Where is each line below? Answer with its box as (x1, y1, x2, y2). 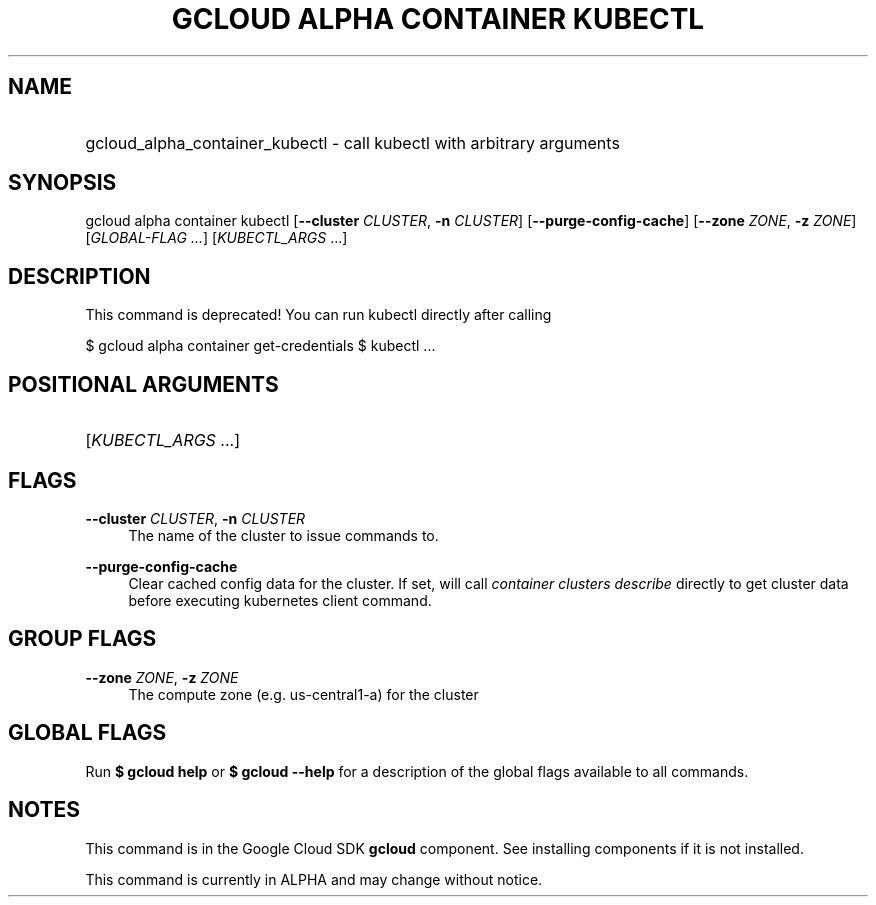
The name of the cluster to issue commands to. (128, 526, 439, 544)
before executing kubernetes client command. (128, 591, 432, 609)
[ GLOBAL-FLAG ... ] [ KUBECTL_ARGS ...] (85, 229, 348, 247)
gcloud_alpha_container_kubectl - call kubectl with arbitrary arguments (85, 132, 620, 153)
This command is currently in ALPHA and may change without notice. (85, 870, 543, 888)
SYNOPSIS (8, 170, 117, 196)
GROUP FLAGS (8, 626, 157, 652)
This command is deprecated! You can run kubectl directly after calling (85, 306, 552, 324)
